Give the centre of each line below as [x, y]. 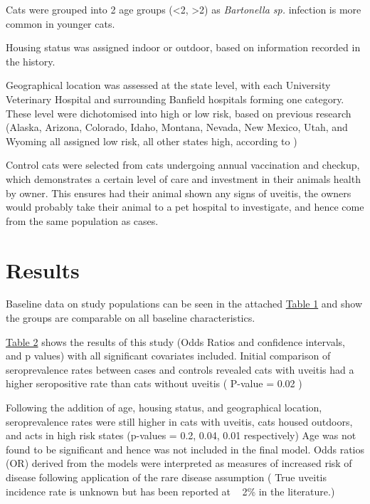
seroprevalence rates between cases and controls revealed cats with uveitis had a [180, 369]
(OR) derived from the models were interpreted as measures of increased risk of [179, 463]
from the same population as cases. [82, 220]
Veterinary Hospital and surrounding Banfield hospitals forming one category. [175, 99]
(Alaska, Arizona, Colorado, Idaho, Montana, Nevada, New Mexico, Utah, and [177, 127]
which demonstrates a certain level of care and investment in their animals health [183, 178]
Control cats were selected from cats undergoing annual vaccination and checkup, [183, 165]
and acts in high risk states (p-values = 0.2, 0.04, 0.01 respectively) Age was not [181, 435]
